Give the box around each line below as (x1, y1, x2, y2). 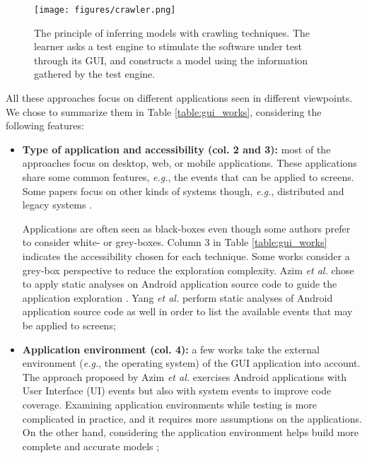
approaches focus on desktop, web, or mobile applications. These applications (22, 155, 357, 170)
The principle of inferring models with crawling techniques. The (34, 25, 310, 40)
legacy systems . (22, 197, 93, 212)
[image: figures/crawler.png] (34, 5, 176, 15)
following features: (6, 118, 84, 133)
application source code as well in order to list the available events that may (22, 304, 353, 319)
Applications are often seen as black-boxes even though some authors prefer (22, 221, 351, 235)
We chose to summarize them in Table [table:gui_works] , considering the (6, 104, 322, 119)
